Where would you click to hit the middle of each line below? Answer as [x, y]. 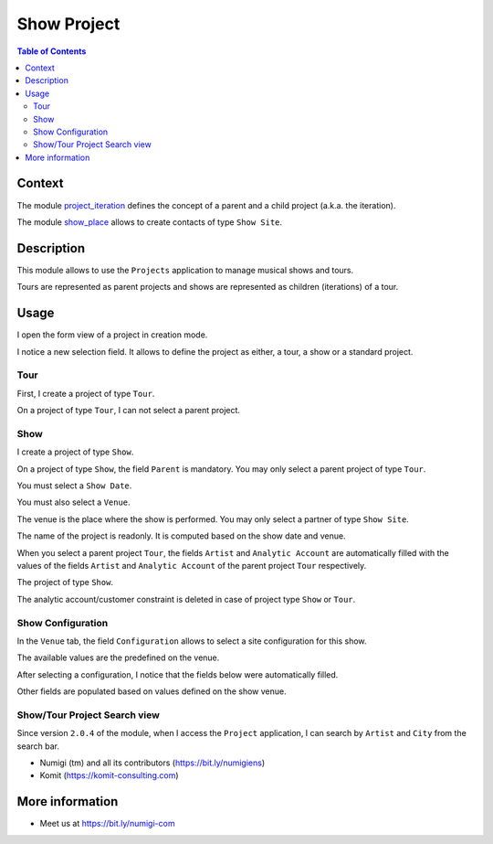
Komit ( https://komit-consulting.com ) [109, 775]
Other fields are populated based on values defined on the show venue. [152, 691]
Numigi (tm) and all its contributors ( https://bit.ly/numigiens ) [152, 763]
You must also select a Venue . [74, 502]
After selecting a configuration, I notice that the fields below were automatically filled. [178, 674]
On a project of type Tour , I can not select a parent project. [129, 411]
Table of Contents [52, 51]
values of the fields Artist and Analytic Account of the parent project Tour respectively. [192, 565]
